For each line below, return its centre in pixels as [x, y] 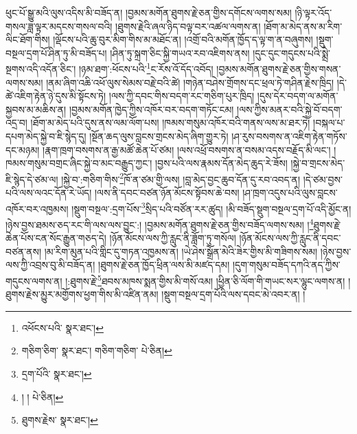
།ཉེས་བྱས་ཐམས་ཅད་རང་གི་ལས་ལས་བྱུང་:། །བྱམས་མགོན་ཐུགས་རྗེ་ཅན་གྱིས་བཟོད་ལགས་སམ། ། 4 [160, 223]
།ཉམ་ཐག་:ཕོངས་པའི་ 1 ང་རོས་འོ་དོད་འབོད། [146, 68]
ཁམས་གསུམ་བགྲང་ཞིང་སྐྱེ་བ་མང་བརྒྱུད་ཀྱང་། [79, 163]
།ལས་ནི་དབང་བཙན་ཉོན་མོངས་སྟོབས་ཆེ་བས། [167, 193]
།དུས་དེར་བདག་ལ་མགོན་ [298, 96]
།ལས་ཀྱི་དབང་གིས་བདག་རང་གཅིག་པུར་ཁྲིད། [182, 96]
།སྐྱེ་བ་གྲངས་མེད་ [318, 163]
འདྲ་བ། [16, 123]
